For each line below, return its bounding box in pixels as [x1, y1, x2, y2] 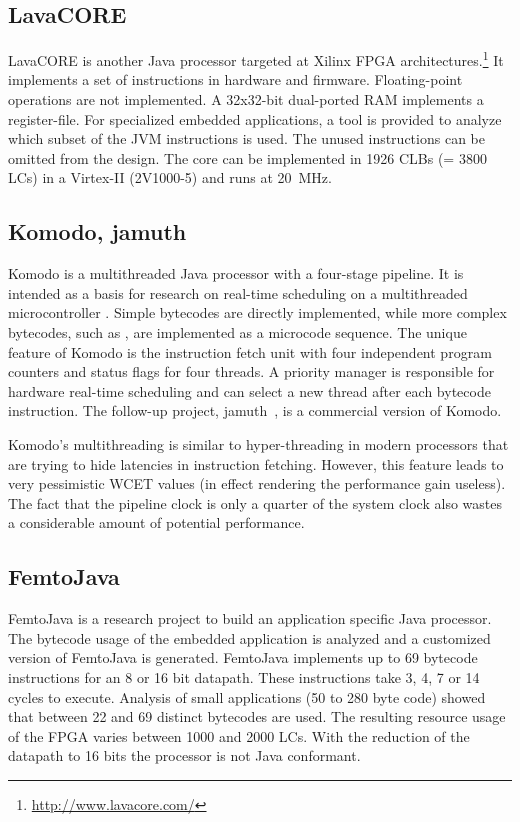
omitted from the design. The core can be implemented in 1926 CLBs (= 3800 [8, 147, 487, 168]
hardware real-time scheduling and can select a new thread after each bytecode [8, 380, 491, 401]
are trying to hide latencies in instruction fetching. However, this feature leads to [8, 453, 504, 474]
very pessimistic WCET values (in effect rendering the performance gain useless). [8, 473, 506, 494]
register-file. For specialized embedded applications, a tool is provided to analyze [8, 108, 502, 129]
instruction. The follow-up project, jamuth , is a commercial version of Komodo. [8, 400, 502, 421]
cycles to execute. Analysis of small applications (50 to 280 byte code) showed [8, 686, 486, 707]
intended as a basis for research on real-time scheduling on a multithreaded [8, 282, 468, 303]
